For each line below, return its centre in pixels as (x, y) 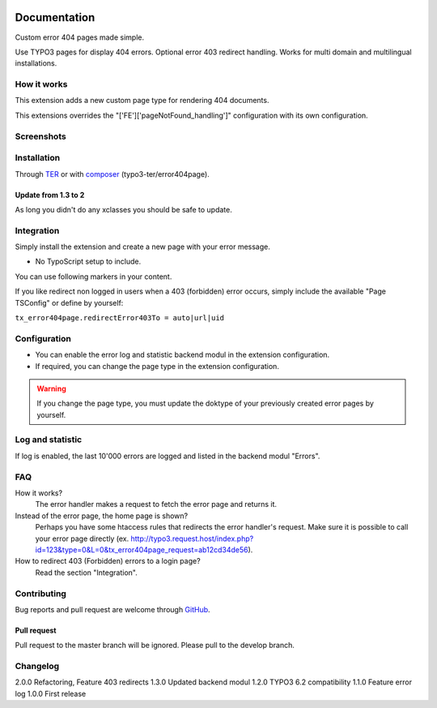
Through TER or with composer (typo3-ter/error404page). (112, 174)
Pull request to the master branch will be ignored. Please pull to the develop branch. (155, 646)
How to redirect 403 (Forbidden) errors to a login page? (108, 561)
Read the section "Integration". (86, 573)
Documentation (55, 17)
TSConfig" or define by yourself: (69, 303)
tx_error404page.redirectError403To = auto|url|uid (120, 318)
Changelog (37, 667)
